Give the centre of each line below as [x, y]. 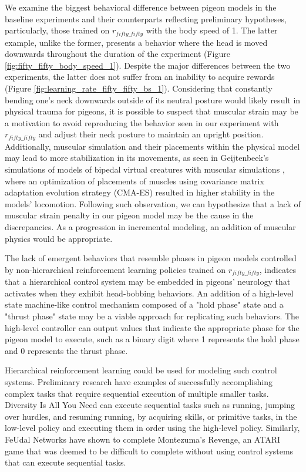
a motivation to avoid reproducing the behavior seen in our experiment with [142, 122]
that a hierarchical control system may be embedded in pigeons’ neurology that [148, 281]
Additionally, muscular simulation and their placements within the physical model [152, 146]
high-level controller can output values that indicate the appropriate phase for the [152, 327]
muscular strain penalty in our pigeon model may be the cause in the [129, 215]
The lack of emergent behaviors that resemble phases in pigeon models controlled [151, 258]
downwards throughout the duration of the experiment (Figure [117, 54]
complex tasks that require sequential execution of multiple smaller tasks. [137, 393]
